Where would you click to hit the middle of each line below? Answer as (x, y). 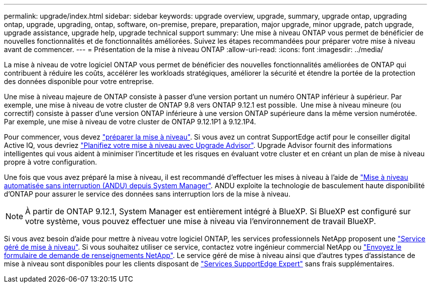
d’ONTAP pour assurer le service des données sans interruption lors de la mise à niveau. (147, 194)
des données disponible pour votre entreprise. (79, 81)
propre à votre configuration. (51, 162)
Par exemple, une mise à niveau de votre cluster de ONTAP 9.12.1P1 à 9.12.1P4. (130, 122)
